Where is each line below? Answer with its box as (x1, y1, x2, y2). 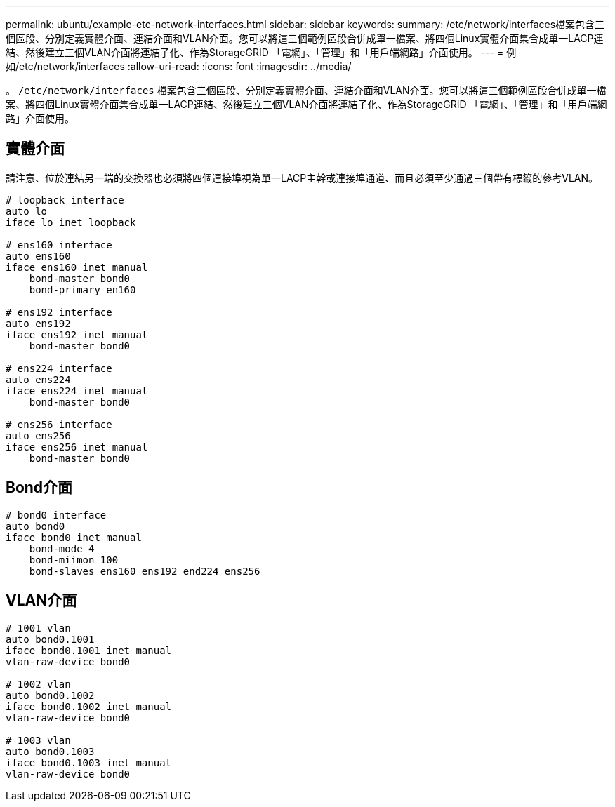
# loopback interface (6, 194, 124, 206)
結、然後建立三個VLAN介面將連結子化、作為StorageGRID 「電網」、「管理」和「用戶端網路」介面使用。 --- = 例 (6, 46, 517, 58)
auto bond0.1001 (6, 633, 95, 645)
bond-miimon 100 (29, 554, 119, 566)
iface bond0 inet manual (6, 531, 142, 543)
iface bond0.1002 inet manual (6, 700, 172, 712)
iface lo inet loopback (6, 216, 136, 228)
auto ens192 (6, 317, 71, 329)
